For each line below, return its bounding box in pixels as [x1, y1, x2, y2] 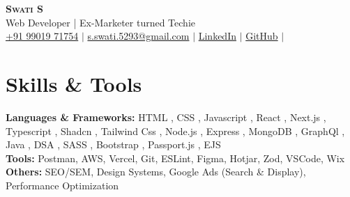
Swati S [6, 1, 43, 15]
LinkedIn [198, 29, 236, 43]
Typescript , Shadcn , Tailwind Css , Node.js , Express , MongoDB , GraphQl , [6, 123, 345, 138]
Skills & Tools [6, 69, 142, 97]
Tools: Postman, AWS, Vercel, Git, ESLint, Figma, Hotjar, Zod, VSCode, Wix [6, 150, 345, 165]
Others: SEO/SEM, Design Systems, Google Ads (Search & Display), [6, 164, 306, 179]
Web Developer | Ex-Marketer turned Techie [6, 15, 195, 29]
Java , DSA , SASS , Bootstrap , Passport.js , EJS [6, 137, 221, 152]
